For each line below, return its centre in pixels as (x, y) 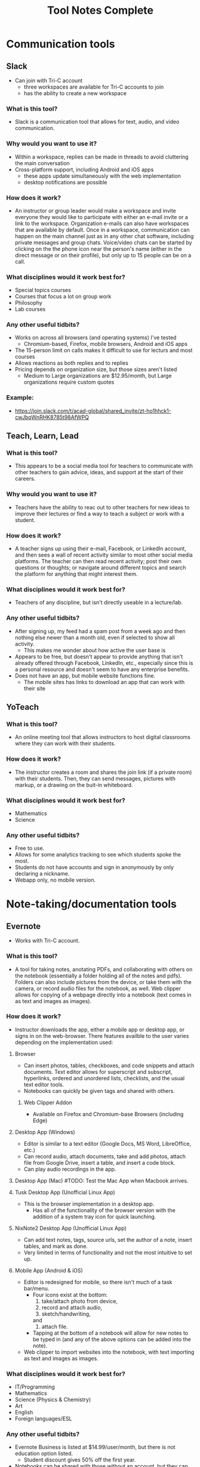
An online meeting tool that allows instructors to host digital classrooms (103, 737)
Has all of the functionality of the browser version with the (104, 1210)
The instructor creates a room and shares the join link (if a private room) (103, 772)
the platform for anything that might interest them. (76, 574)
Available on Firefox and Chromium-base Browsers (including (108, 1114)
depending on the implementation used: (64, 1042)
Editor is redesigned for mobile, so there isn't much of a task (98, 1282)
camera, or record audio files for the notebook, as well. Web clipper (98, 988)
